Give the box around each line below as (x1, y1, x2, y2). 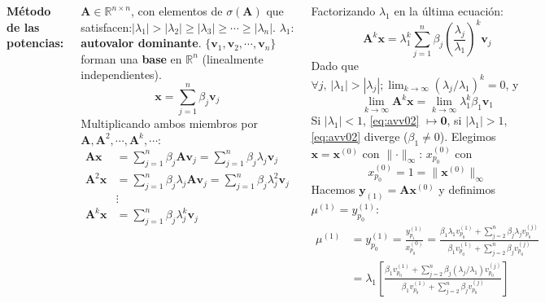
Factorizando (311, 2, 376, 19)
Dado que (311, 57, 359, 74)
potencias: (7, 34, 64, 51)
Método (7, 2, 51, 19)
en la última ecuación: (394, 2, 504, 19)
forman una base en (81, 50, 182, 67)
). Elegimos (439, 127, 496, 144)
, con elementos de (131, 2, 223, 19)
